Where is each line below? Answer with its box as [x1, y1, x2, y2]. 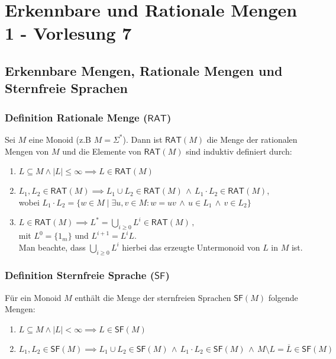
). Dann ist [122, 133, 163, 145]
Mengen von [5, 145, 49, 157]
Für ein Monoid [5, 291, 62, 303]
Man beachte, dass [18, 241, 86, 253]
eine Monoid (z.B [28, 133, 92, 145]
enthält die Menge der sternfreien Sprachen [75, 291, 231, 303]
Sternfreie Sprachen [5, 79, 128, 97]
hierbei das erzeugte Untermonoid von [122, 241, 260, 253]
